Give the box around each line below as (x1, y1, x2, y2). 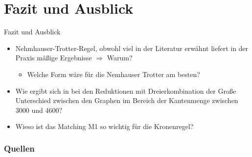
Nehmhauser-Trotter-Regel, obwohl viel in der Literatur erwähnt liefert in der (15, 43, 249, 53)
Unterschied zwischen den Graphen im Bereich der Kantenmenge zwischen (15, 95, 238, 105)
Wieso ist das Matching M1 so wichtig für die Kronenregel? (15, 121, 194, 131)
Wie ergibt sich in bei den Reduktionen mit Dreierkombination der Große (15, 85, 236, 96)
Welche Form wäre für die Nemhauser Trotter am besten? (27, 69, 200, 79)
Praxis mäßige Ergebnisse (15, 52, 92, 63)
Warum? (107, 52, 133, 63)
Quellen (4, 142, 35, 154)
